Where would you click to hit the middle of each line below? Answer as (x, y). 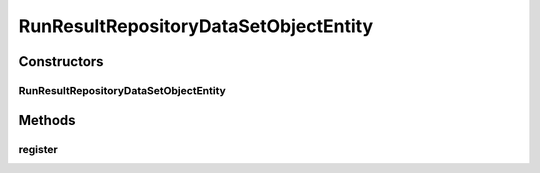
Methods (47, 120)
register (38, 149)
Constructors (61, 61)
